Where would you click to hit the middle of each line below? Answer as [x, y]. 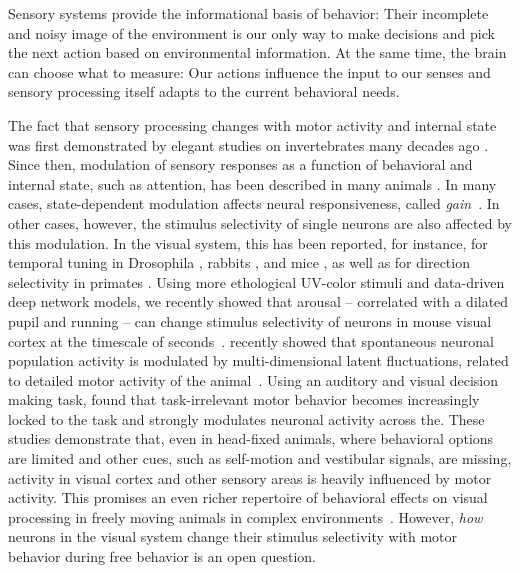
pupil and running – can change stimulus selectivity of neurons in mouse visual [250, 320]
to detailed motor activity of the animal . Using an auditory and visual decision [253, 379]
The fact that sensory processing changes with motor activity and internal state [252, 124]
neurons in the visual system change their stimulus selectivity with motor [233, 536]
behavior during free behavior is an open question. [162, 556]
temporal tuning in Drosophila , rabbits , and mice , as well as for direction [239, 262]
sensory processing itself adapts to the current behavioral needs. [204, 91]
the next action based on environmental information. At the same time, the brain [257, 52]
